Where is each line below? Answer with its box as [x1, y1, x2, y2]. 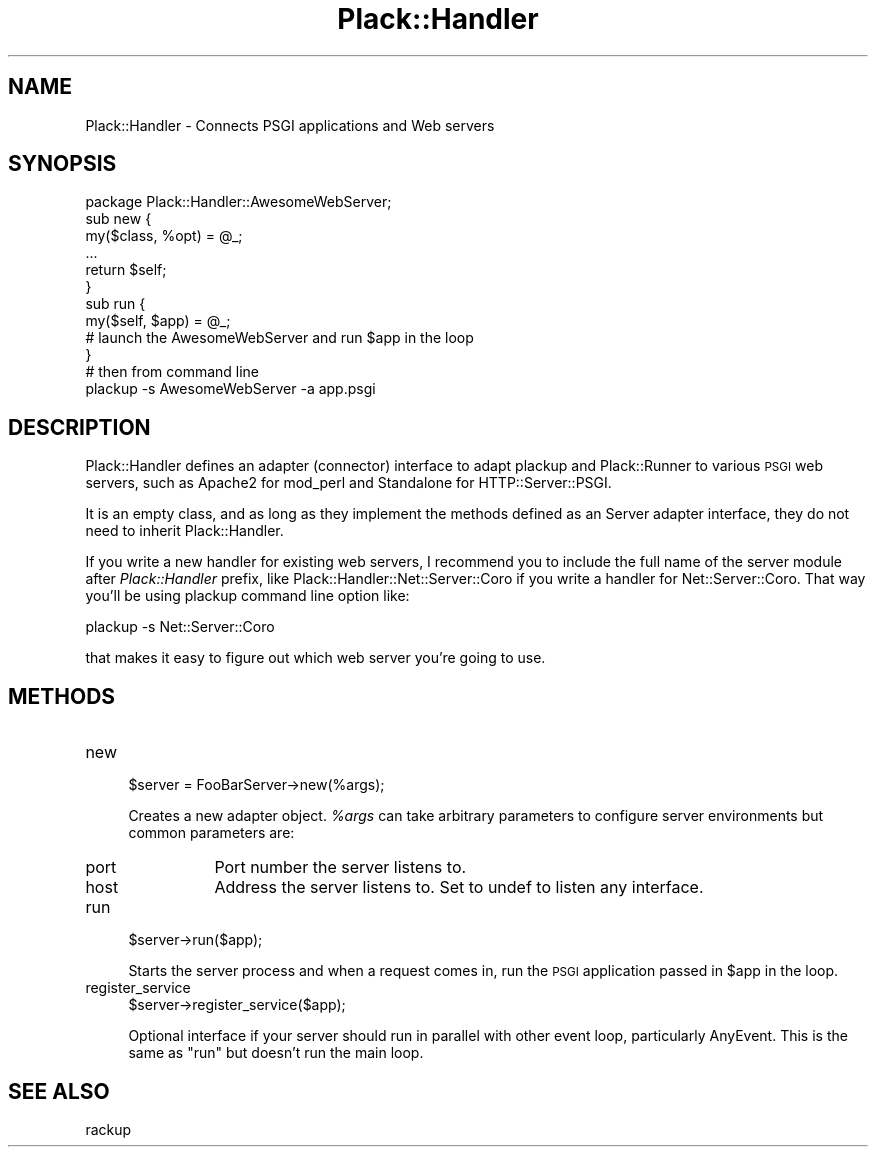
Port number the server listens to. [214, 857, 467, 878]
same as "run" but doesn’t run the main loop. [128, 1044, 424, 1062]
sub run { [85, 295, 146, 313]
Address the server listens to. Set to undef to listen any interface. [214, 877, 704, 898]
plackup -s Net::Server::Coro [85, 618, 275, 636]
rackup [85, 1120, 132, 1138]
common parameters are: [128, 824, 295, 842]
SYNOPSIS [8, 151, 117, 177]
